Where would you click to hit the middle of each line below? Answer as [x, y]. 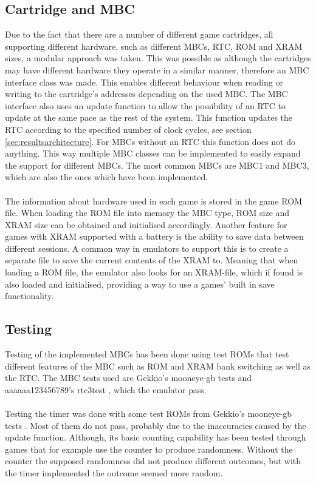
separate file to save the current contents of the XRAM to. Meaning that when [152, 260]
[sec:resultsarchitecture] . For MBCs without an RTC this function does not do [150, 141]
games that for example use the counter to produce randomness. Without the [149, 449]
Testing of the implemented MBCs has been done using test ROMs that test [147, 354]
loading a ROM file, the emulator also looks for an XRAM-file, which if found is [154, 272]
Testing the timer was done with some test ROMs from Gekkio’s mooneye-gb [149, 414]
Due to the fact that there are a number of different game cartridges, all [139, 34]
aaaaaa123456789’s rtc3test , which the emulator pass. [106, 389]
